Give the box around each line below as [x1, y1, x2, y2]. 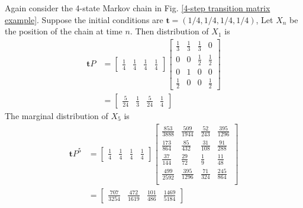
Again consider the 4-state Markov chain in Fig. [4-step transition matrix [5, 2, 270, 14]
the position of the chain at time [5, 25, 123, 37]
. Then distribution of [130, 25, 209, 37]
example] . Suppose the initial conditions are [5, 13, 163, 25]
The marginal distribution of [5, 110, 108, 121]
